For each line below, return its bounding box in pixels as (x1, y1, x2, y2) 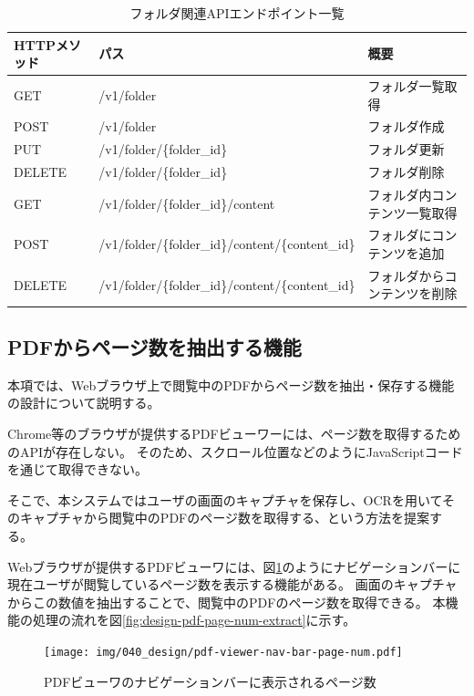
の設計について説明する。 (7, 393, 160, 412)
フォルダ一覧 (367, 77, 445, 96)
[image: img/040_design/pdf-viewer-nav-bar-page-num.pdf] (44, 645, 403, 659)
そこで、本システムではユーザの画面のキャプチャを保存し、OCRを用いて (7, 490, 443, 509)
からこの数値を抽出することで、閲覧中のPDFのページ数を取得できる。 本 (7, 592, 446, 611)
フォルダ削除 (367, 162, 445, 182)
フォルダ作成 (367, 117, 445, 136)
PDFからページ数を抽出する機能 (7, 332, 302, 360)
